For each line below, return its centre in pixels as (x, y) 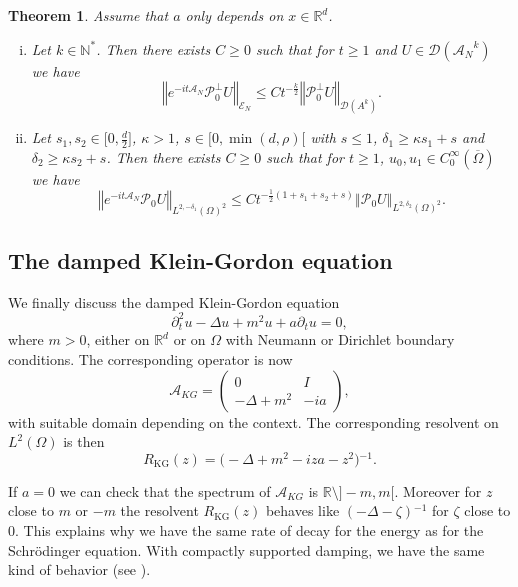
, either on (118, 339)
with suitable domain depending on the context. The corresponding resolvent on (253, 421)
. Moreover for (438, 490)
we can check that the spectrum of (165, 490)
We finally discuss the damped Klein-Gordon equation (174, 301)
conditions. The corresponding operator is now (150, 359)
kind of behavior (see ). (79, 569)
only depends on (234, 15)
